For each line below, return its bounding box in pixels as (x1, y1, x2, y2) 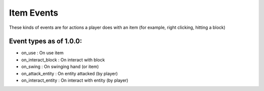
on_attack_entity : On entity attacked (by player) (21, 70, 118, 76)
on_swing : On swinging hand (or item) (21, 64, 99, 69)
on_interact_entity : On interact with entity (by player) (21, 77, 129, 83)
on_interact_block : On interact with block (21, 57, 105, 63)
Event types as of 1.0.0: (9, 37, 83, 45)
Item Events (9, 7, 59, 18)
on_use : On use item (21, 50, 64, 56)
